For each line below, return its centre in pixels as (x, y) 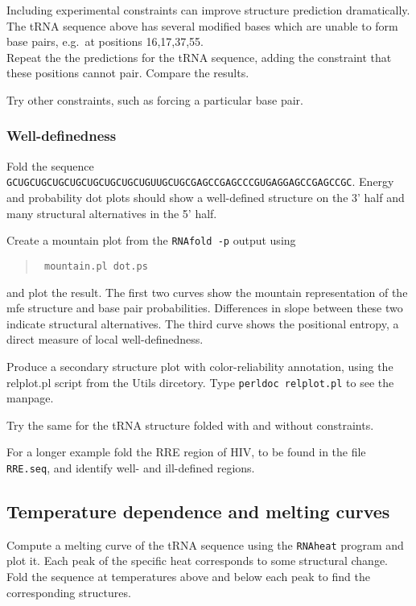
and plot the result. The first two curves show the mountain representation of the (207, 292)
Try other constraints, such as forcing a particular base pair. (155, 99)
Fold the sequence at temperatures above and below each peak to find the (188, 577)
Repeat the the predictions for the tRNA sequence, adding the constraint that (199, 57)
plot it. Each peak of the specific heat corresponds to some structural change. (197, 561)
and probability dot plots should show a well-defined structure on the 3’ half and (206, 198)
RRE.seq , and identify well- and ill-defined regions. (131, 467)
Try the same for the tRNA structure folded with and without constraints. (190, 425)
